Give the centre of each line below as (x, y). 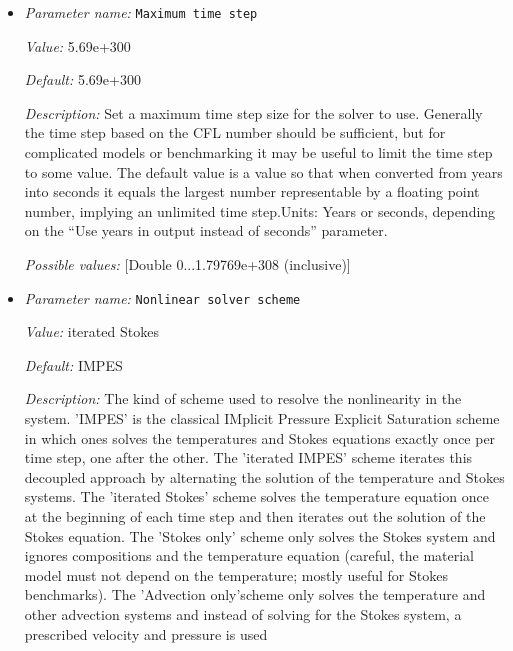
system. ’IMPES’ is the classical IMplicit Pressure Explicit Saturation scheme (262, 418)
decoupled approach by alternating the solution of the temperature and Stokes (264, 476)
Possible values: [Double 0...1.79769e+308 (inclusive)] (187, 264)
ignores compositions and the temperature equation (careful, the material (249, 555)
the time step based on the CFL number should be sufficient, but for (235, 132)
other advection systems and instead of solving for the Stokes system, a (243, 613)
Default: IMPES (73, 364)
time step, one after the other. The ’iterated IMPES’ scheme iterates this (248, 457)
